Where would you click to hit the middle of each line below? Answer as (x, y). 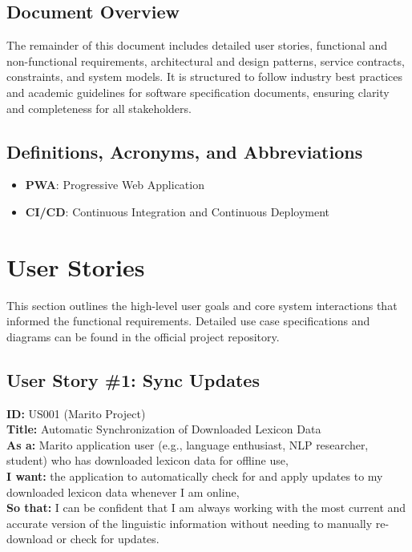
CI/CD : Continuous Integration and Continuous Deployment (177, 211)
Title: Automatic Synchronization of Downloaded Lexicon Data (164, 429)
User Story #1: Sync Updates (133, 379)
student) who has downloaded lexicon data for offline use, (147, 460)
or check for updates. (108, 539)
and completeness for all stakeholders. (99, 108)
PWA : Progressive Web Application (115, 185)
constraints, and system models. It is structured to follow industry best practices (205, 77)
